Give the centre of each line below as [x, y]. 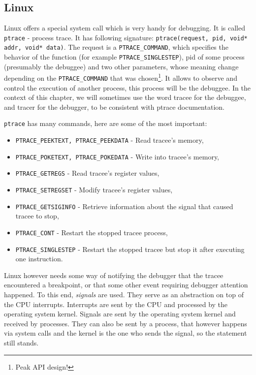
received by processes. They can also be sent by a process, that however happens [126, 323]
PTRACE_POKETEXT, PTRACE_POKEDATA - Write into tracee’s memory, [117, 156]
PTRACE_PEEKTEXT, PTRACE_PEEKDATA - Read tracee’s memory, [110, 140]
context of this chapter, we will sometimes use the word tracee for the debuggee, [125, 97]
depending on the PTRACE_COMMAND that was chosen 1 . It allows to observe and [121, 77]
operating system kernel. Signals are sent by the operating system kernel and [120, 314]
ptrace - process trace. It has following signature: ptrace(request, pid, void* [126, 37]
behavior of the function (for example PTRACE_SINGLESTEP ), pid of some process [124, 57]
